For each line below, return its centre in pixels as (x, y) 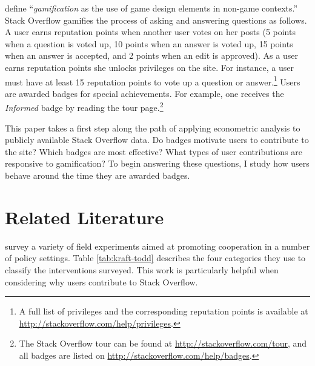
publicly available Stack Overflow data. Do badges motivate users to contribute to (157, 140)
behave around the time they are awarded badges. (98, 175)
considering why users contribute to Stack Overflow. (101, 281)
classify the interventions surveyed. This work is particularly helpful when (142, 269)
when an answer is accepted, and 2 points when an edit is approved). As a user (151, 55)
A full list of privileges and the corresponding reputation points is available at (164, 311)
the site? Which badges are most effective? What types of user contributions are (154, 151)
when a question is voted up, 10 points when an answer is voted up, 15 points (149, 43)
